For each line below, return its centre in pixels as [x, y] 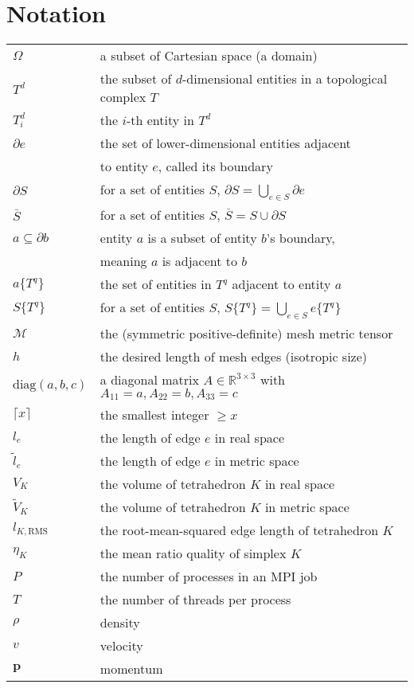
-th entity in [160, 120]
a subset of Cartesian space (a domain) [209, 56]
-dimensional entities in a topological [285, 79]
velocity [121, 645]
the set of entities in [156, 284]
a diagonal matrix [149, 379]
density [120, 622]
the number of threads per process [195, 599]
